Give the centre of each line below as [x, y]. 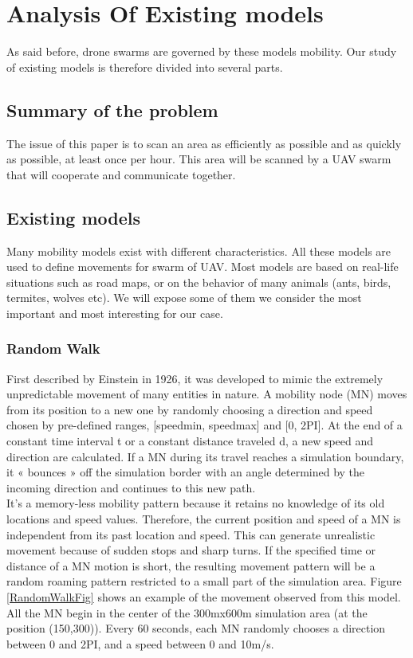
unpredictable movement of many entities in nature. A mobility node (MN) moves [207, 394]
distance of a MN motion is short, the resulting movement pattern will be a [191, 565]
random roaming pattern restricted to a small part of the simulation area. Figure [204, 581]
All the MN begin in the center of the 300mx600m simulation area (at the [187, 612]
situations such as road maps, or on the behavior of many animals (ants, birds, [199, 282]
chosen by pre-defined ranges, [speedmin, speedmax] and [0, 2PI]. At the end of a [205, 425]
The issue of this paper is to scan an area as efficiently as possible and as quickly [204, 143]
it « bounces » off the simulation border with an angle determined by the [186, 472]
